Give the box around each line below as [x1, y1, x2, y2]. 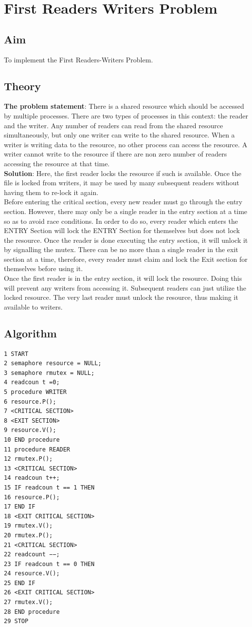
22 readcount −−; [4, 551, 60, 558]
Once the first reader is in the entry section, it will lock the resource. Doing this [4, 273, 242, 283]
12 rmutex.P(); [4, 455, 53, 463]
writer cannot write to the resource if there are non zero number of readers [4, 149, 227, 159]
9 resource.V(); [4, 427, 56, 434]
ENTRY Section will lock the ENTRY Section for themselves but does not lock [4, 225, 240, 235]
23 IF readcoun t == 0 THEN [4, 560, 95, 568]
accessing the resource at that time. [4, 158, 110, 168]
